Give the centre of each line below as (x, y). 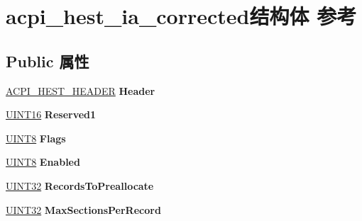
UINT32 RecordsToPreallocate (80, 185)
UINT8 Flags (36, 138)
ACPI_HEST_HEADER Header (81, 90)
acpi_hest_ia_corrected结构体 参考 (181, 16)
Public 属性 (48, 61)
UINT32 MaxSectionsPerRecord (83, 209)
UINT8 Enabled (43, 162)
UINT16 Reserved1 (51, 114)
